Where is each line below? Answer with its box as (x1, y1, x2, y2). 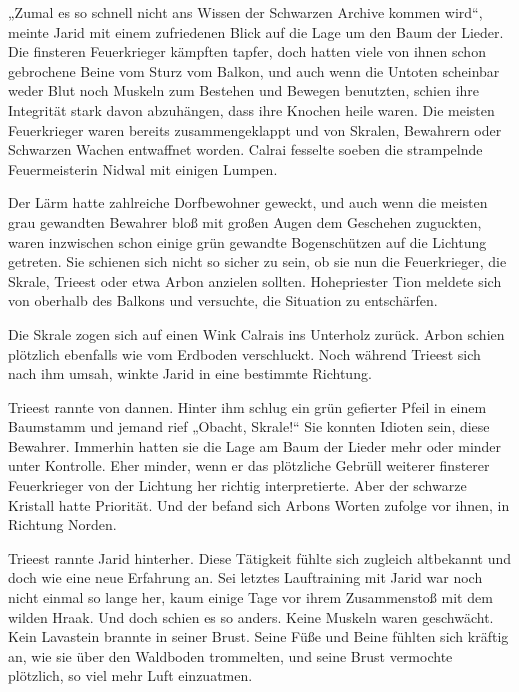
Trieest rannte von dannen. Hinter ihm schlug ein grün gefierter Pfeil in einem (8, 396, 487, 417)
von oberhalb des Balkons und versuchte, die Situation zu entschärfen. (8, 290, 438, 311)
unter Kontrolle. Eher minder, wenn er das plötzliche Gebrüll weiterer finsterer (8, 455, 490, 476)
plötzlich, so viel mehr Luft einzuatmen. (8, 665, 253, 686)
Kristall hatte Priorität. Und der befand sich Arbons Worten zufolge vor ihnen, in (8, 494, 510, 515)
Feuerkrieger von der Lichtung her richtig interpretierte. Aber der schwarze (8, 475, 467, 496)
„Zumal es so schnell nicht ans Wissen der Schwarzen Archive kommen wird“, (8, 2, 483, 22)
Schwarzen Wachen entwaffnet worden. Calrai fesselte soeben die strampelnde (8, 139, 483, 160)
